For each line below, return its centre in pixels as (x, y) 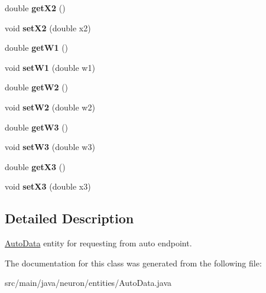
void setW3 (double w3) (50, 147)
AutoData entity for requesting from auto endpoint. (98, 243)
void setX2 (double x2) (48, 27)
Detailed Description (69, 218)
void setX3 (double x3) (48, 186)
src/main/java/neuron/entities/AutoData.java (88, 283)
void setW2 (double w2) (50, 107)
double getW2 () (37, 87)
